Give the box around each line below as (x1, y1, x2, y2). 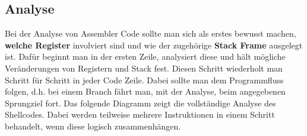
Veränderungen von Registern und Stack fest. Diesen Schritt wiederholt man (5, 61, 283, 74)
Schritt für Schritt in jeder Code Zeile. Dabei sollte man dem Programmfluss (5, 73, 284, 86)
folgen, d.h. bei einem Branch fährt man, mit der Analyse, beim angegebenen (5, 85, 286, 98)
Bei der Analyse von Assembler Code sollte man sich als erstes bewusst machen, (5, 27, 296, 40)
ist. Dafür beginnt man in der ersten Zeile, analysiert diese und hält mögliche (5, 50, 286, 63)
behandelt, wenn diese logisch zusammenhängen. (5, 119, 181, 132)
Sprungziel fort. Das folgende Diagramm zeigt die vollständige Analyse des (5, 96, 276, 109)
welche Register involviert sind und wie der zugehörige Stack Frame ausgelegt (5, 38, 303, 51)
